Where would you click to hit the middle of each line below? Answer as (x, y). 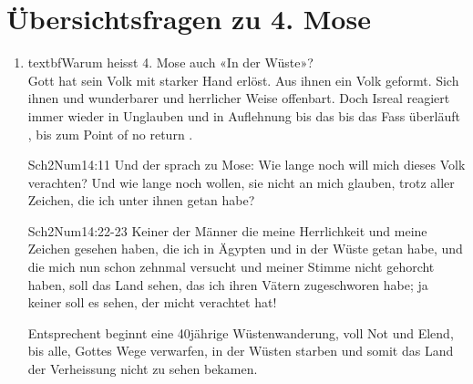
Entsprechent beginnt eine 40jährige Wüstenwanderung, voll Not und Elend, (241, 332)
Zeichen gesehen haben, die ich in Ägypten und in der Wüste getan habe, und (245, 249)
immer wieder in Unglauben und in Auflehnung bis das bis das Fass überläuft (244, 115)
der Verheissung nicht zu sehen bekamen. (143, 369)
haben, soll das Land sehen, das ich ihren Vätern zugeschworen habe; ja (228, 284)
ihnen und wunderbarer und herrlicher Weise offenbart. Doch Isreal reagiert (239, 98)
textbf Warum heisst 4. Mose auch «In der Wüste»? (170, 62)
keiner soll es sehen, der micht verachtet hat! (152, 302)
